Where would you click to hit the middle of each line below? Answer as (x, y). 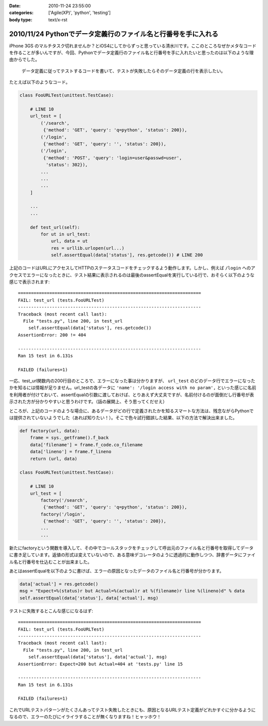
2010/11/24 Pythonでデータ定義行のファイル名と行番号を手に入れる (114, 34)
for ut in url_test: (66, 234)
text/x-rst (58, 19)
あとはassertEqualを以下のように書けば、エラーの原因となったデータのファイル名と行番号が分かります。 (117, 571)
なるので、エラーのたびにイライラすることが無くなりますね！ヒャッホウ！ (85, 717)
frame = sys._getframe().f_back (69, 438)
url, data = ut (69, 241)
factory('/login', (63, 514)
